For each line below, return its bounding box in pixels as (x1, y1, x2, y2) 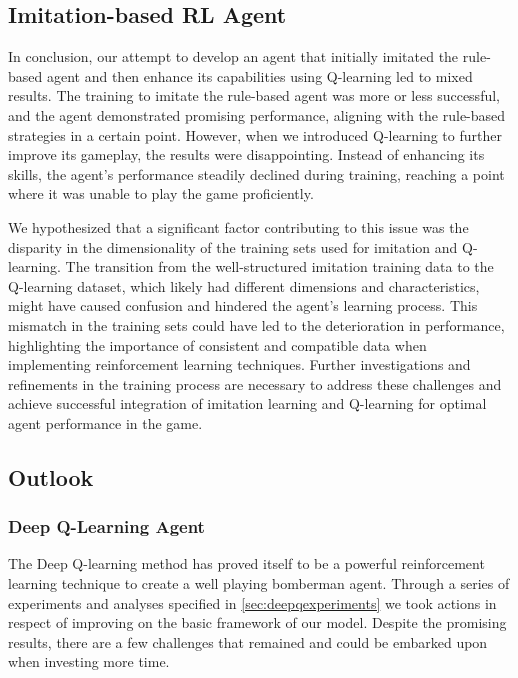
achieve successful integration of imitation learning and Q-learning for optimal (8, 393, 487, 414)
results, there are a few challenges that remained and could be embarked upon (8, 631, 488, 652)
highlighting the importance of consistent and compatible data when (8, 334, 427, 355)
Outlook (8, 461, 94, 492)
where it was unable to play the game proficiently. (8, 183, 314, 204)
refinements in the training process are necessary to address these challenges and (8, 373, 502, 394)
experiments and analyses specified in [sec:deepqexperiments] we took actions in (8, 592, 497, 613)
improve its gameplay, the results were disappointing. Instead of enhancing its (8, 144, 485, 165)
